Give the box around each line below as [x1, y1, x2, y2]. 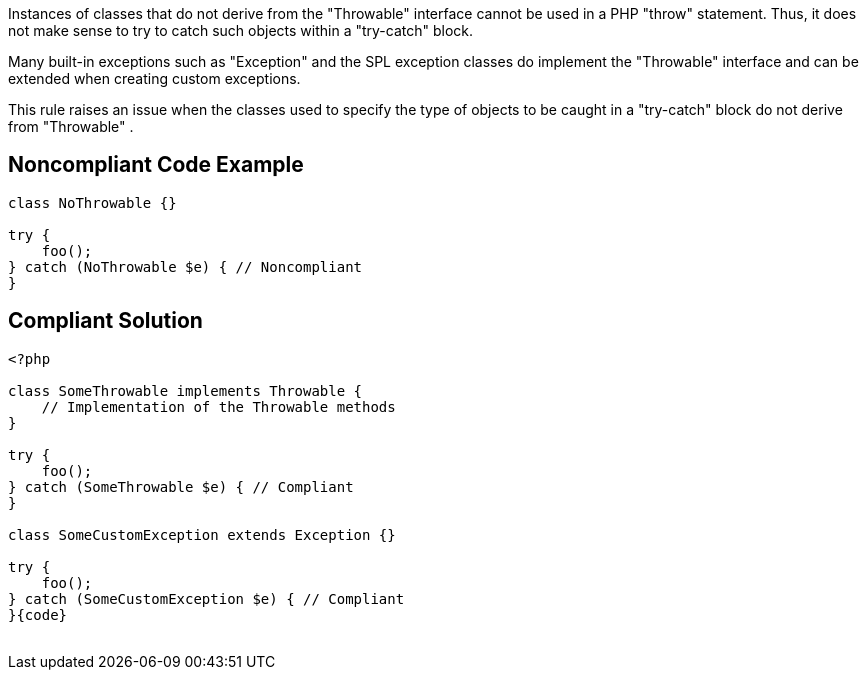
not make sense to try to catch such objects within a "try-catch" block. [8, 22, 474, 39]
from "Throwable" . [8, 118, 134, 135]
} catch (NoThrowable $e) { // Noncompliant [8, 258, 363, 275]
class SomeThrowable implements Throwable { [8, 382, 363, 399]
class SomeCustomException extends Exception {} [8, 526, 396, 543]
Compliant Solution [8, 308, 203, 334]
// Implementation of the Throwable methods [41, 398, 396, 415]
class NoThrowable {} [8, 194, 177, 211]
